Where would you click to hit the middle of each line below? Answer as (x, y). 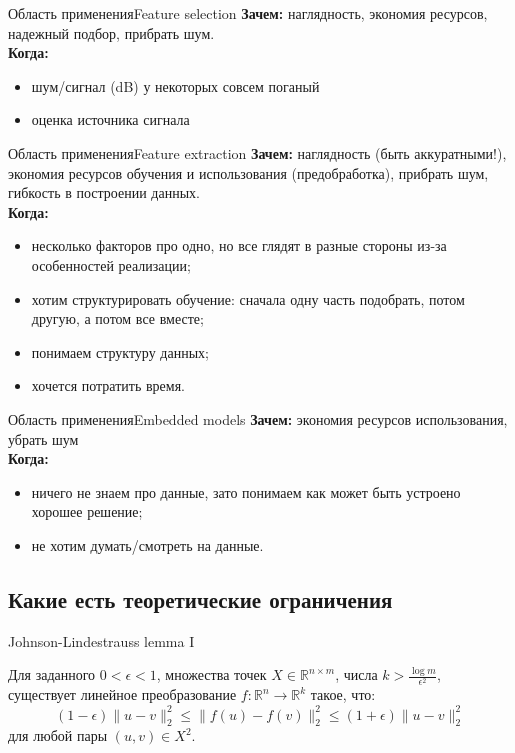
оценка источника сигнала (110, 119)
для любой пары (58, 735)
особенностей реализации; (111, 264)
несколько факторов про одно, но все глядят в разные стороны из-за (239, 245)
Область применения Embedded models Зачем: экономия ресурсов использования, (258, 418)
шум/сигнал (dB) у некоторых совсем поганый (175, 85)
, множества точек (211, 674)
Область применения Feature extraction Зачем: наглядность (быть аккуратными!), (257, 152)
